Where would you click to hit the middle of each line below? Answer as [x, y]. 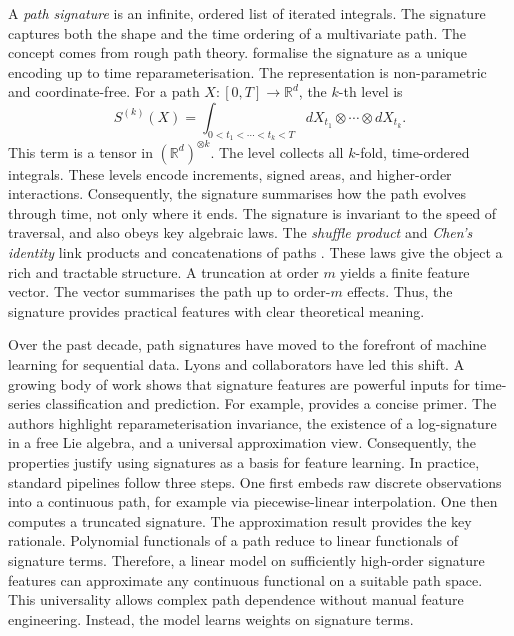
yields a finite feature [405, 271]
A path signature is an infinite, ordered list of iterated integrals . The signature [247, 13]
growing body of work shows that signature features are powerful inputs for [239, 383]
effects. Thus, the [400, 291]
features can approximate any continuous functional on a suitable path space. [245, 579]
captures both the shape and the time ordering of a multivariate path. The [237, 32]
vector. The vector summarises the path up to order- [169, 291]
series [24, 403]
